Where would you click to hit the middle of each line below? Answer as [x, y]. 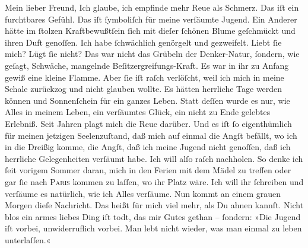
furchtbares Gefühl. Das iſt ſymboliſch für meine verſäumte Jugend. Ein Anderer [151, 19]
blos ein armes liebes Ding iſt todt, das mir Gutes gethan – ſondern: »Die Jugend [153, 216]
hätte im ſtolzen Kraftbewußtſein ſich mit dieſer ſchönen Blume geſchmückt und [150, 31]
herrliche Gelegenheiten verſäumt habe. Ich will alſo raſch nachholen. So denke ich [154, 158]
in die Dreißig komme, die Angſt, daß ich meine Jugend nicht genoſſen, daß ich [148, 147]
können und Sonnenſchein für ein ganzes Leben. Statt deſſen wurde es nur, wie [147, 100]
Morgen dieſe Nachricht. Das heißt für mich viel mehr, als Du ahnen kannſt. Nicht [154, 205]
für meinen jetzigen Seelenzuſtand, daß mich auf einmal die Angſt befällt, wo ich [151, 135]
